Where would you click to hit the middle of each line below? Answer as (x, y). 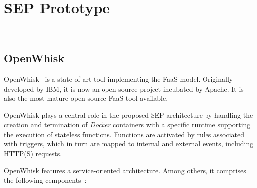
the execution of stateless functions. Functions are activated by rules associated (124, 134)
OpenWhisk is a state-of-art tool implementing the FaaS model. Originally (119, 78)
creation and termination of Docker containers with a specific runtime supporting (127, 124)
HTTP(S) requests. (33, 154)
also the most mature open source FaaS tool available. (86, 98)
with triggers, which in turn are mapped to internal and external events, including (129, 144)
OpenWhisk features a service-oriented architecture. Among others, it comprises (125, 170)
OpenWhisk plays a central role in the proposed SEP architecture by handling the (128, 115)
